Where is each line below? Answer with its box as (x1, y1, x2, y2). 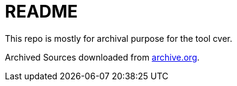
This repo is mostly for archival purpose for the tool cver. (5, 33, 233, 44)
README (5, 1, 78, 22)
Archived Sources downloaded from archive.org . (5, 51, 200, 62)
